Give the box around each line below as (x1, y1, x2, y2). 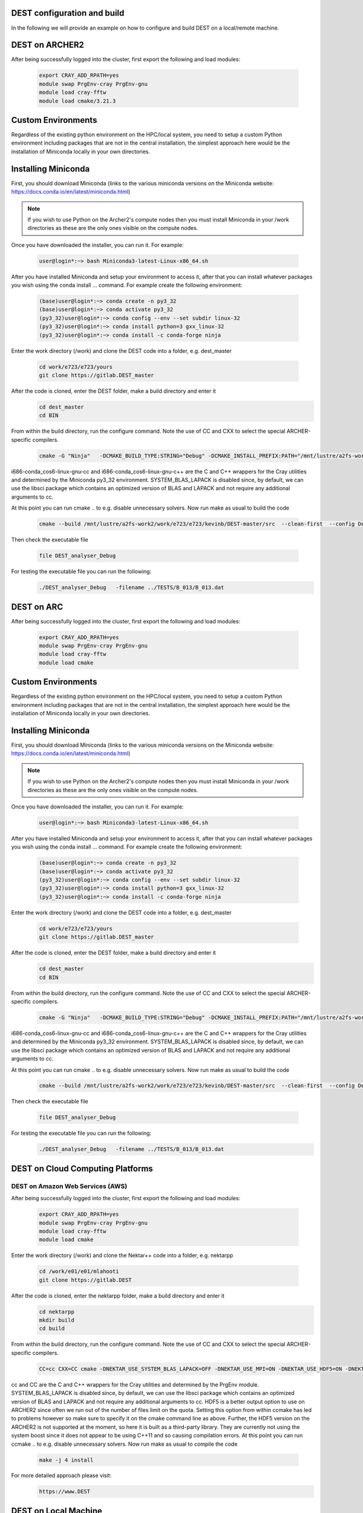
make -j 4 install (39, 1456, 94, 1463)
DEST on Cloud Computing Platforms (11, 1163, 154, 1173)
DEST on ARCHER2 (11, 40, 84, 50)
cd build (39, 1325, 65, 1332)
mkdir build (39, 1317, 75, 1324)
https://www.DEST (39, 1488, 91, 1495)
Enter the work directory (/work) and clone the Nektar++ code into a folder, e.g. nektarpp (11, 1252, 234, 1259)
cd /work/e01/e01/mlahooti (39, 1268, 119, 1275)
